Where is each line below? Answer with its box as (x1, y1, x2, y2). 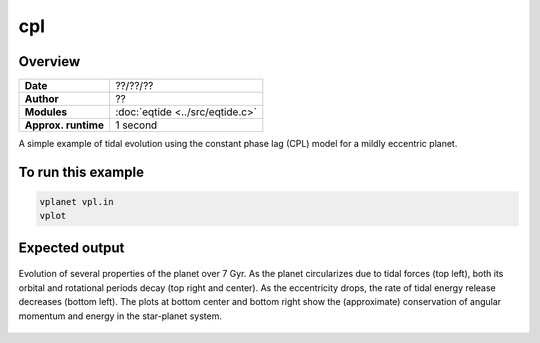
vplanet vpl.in (39, 196, 114, 208)
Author (24, 92, 59, 106)
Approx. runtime (24, 118, 105, 132)
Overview (18, 53, 81, 70)
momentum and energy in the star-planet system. (18, 310, 223, 322)
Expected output (18, 239, 125, 256)
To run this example (18, 163, 145, 180)
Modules (24, 105, 68, 119)
